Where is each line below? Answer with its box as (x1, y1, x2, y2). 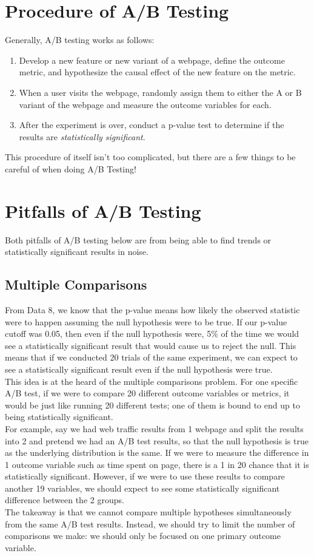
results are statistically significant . (19, 130, 145, 143)
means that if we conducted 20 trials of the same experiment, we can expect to (5, 351, 298, 364)
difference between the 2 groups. (5, 493, 124, 506)
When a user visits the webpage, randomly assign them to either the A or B (19, 86, 302, 98)
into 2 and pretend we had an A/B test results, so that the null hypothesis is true (5, 434, 309, 447)
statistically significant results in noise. (5, 245, 149, 258)
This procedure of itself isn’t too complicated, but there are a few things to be (5, 151, 296, 163)
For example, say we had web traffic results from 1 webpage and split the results (5, 422, 304, 435)
